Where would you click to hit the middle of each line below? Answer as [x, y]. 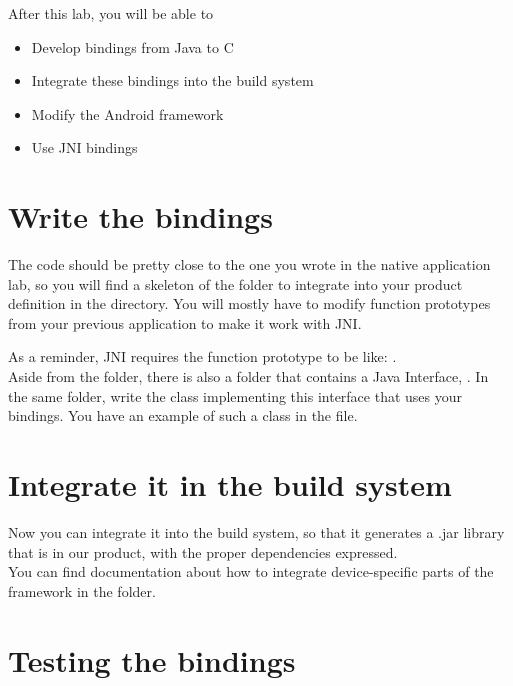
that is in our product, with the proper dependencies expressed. [203, 551]
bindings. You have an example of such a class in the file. [183, 415]
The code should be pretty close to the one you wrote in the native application [249, 264]
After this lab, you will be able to [111, 13]
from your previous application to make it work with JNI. [185, 322]
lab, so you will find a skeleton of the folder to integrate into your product [235, 283]
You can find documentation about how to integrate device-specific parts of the [251, 571]
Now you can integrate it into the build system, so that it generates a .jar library [256, 531]
